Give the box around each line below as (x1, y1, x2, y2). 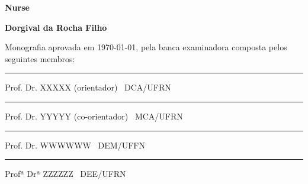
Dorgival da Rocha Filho (5, 21, 107, 33)
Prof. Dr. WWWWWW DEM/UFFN (5, 138, 145, 151)
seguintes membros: (5, 52, 75, 64)
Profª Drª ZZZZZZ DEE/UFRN (5, 167, 126, 180)
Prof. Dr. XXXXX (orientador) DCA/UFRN (5, 81, 171, 93)
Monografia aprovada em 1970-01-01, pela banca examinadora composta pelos (5, 41, 287, 53)
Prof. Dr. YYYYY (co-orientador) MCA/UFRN (5, 109, 183, 122)
